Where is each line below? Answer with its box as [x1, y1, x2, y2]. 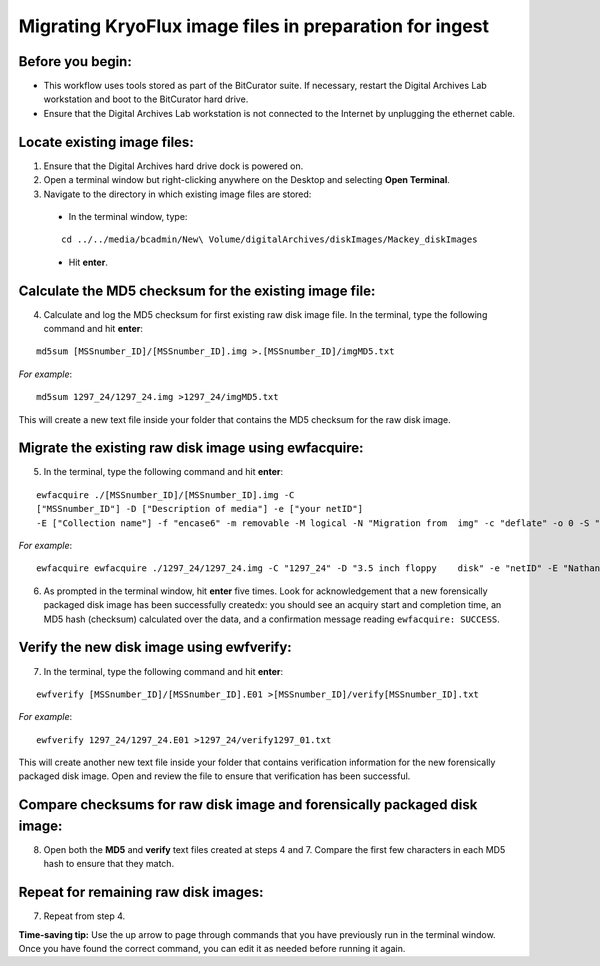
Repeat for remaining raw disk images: [18, 884, 264, 901]
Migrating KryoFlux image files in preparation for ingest [18, 15, 490, 37]
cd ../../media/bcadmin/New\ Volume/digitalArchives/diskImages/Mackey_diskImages [61, 234, 478, 245]
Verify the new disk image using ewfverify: [18, 639, 292, 656]
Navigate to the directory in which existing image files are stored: [43, 188, 312, 200]
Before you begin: [18, 53, 132, 70]
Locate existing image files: [18, 133, 194, 150]
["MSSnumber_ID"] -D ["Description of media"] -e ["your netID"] [36, 503, 364, 515]
